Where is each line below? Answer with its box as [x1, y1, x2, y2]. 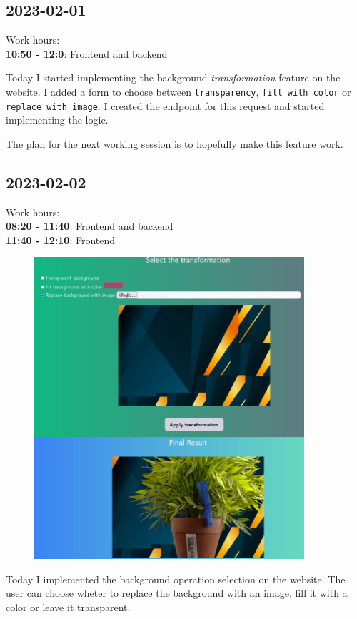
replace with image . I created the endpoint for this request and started [6, 98, 325, 113]
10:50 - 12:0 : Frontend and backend [6, 46, 168, 61]
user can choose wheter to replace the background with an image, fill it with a [6, 585, 348, 600]
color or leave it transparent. [6, 600, 131, 615]
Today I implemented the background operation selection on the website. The [6, 571, 346, 586]
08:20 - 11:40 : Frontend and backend [6, 218, 174, 233]
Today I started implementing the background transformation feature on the [6, 70, 341, 85]
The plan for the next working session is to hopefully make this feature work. [6, 136, 343, 151]
